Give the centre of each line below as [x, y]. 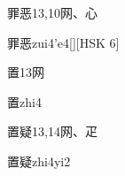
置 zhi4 [24, 101]
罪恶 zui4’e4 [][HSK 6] [63, 42]
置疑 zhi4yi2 [39, 161]
